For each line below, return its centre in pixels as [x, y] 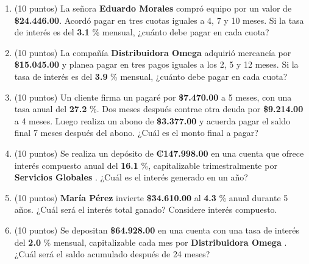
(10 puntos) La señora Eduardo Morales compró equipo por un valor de [153, 8]
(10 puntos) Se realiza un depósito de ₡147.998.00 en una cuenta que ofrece [159, 153]
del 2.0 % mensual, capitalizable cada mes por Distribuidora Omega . [151, 242]
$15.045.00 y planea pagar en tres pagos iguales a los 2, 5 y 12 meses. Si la [156, 64]
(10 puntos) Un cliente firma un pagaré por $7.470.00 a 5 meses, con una [153, 97]
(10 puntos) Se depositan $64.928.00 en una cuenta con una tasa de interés [157, 230]
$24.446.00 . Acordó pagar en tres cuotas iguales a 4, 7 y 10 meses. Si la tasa [159, 20]
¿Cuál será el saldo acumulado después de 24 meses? [112, 254]
